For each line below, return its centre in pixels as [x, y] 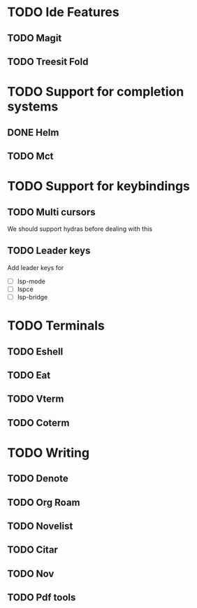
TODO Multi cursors [51, 212]
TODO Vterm [36, 399]
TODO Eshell [35, 352]
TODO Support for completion [96, 92]
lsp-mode [31, 281]
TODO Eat [29, 375]
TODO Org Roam [44, 502]
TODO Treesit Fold [48, 61]
